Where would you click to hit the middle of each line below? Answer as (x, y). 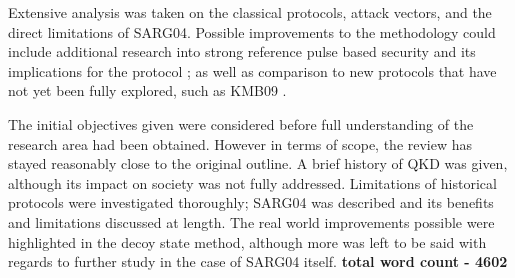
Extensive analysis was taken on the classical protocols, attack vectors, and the (250, 12)
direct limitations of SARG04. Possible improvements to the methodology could (252, 31)
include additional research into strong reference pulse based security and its (242, 51)
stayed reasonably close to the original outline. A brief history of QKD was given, (258, 163)
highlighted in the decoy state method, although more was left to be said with (247, 241)
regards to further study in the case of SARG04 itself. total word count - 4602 (258, 261)
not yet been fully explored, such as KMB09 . (147, 90)
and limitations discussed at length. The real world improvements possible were (251, 221)
